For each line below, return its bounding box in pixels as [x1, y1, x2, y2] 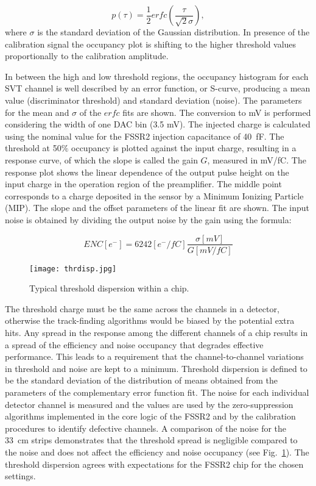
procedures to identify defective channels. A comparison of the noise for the [5, 421, 287, 434]
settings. [5, 470, 36, 482]
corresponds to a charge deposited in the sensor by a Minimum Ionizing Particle [5, 189, 304, 202]
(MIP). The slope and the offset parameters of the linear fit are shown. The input [5, 201, 309, 214]
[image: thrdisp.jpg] [29, 264, 117, 273]
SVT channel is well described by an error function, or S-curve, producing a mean [5, 82, 311, 95]
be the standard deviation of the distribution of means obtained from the [5, 374, 278, 387]
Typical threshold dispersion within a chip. [29, 282, 189, 295]
